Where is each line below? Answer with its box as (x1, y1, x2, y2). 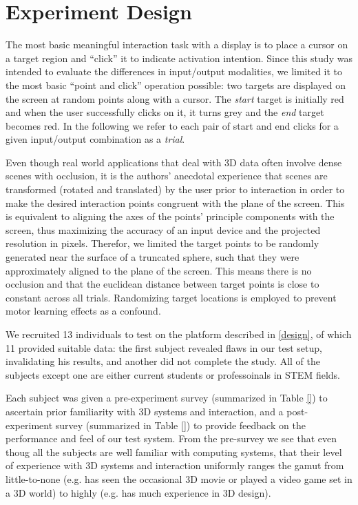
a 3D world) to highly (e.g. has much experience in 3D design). (6, 485, 271, 499)
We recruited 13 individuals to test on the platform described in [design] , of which (6, 327, 352, 341)
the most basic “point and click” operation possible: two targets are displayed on (6, 77, 346, 92)
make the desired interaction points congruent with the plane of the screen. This (6, 195, 345, 210)
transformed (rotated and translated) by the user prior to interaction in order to (6, 182, 345, 197)
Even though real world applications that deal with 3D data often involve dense (6, 155, 342, 169)
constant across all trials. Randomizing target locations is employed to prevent (6, 290, 337, 304)
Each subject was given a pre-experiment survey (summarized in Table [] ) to (6, 390, 328, 405)
